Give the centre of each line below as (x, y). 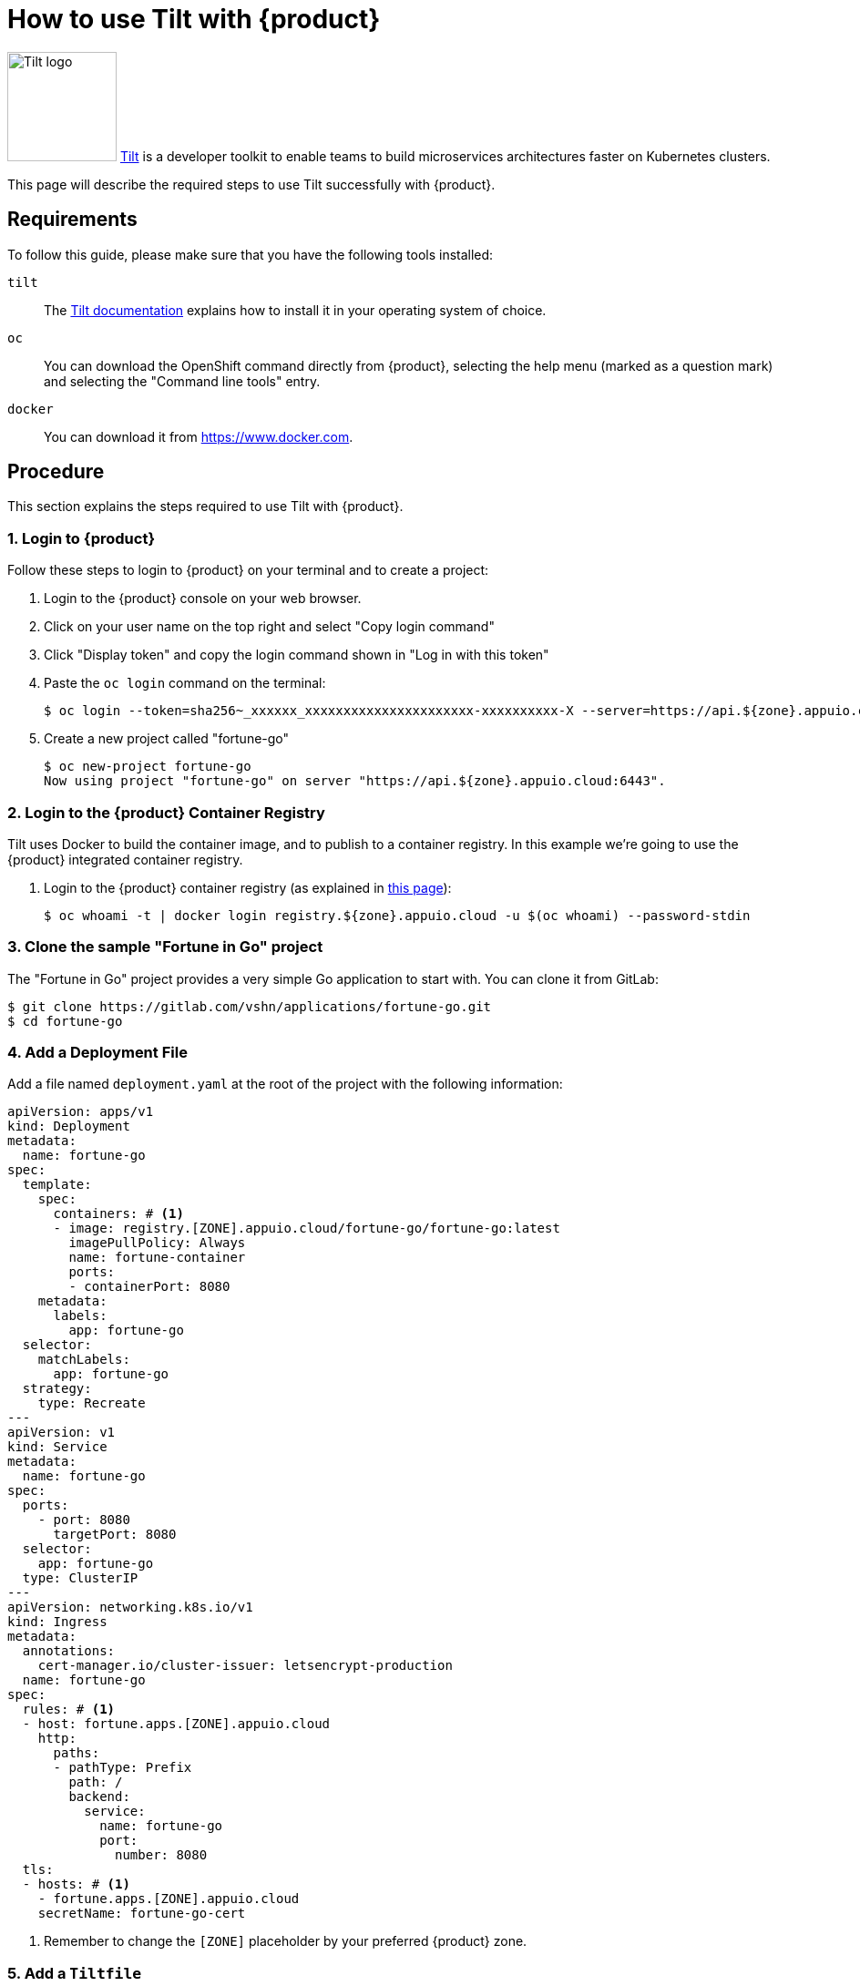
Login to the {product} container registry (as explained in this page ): (248, 887)
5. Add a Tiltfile (75, 1973)
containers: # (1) (118, 1214)
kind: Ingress (57, 1622)
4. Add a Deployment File (97, 1053)
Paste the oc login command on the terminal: (185, 683)
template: (57, 1185)
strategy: (57, 1389)
